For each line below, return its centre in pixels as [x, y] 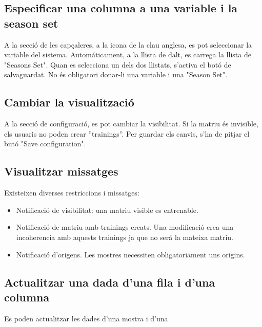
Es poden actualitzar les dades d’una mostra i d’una [86, 318]
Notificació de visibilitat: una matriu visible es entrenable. [107, 210]
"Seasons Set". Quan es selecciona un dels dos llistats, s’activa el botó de [118, 64]
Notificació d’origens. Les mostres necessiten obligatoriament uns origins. [130, 254]
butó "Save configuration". [45, 144]
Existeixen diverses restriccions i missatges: [72, 193]
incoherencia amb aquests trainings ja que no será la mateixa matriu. [125, 237]
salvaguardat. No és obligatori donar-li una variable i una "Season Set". [116, 74]
